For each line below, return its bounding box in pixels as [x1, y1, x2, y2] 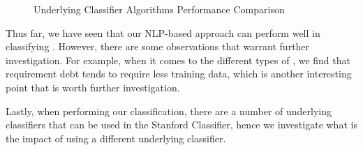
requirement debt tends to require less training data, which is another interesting [6, 66, 352, 81]
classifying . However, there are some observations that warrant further [6, 39, 310, 54]
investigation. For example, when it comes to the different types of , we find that [6, 52, 350, 67]
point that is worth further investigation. [6, 80, 180, 94]
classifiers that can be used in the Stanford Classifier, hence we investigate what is [6, 117, 357, 132]
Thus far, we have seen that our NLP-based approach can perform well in [6, 25, 320, 40]
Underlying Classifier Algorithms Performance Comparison [34, 2, 285, 16]
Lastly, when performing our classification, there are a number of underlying [6, 103, 332, 118]
